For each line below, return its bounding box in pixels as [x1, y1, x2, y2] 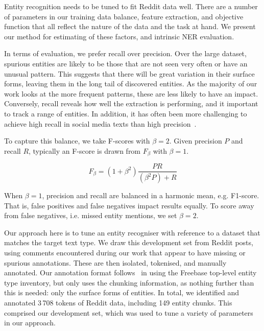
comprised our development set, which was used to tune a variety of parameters [4, 307, 253, 318]
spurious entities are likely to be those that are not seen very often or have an [4, 58, 248, 68]
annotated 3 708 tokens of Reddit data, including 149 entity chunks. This [4, 297, 232, 308]
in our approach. [4, 317, 56, 328]
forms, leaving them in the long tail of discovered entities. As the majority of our [4, 78, 257, 89]
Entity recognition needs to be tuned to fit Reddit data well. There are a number [4, 1, 258, 11]
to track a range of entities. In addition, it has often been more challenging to [4, 108, 247, 119]
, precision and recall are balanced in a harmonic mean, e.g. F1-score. [42, 190, 259, 201]
